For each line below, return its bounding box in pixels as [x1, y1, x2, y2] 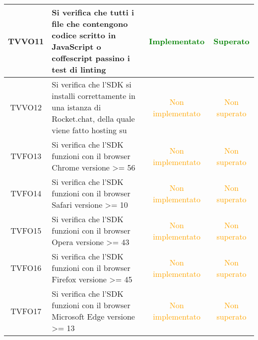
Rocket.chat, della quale [52, 113, 135, 124]
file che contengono [52, 18, 128, 29]
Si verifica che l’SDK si [52, 79, 131, 90]
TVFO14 [10, 187, 42, 199]
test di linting [52, 64, 106, 75]
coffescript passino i [52, 52, 130, 64]
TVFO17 [10, 305, 42, 317]
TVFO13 [10, 150, 42, 162]
